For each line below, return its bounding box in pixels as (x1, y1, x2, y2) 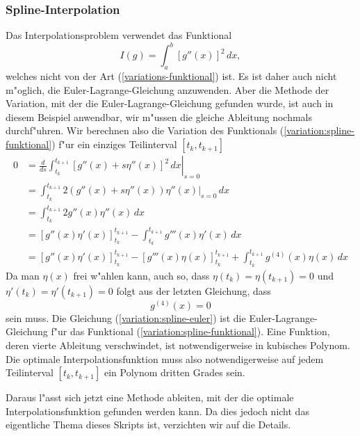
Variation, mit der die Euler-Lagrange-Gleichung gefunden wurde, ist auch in (6, 96, 334, 111)
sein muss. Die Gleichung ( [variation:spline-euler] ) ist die (6, 310, 246, 325)
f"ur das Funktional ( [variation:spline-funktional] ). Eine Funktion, (51, 324, 330, 339)
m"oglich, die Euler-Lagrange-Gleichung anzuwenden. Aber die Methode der (6, 82, 329, 97)
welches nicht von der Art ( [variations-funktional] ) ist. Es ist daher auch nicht (6, 69, 337, 83)
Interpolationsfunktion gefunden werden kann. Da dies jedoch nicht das (6, 403, 309, 418)
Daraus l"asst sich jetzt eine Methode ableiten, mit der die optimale (6, 390, 294, 405)
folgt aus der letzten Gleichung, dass (116, 283, 271, 298)
